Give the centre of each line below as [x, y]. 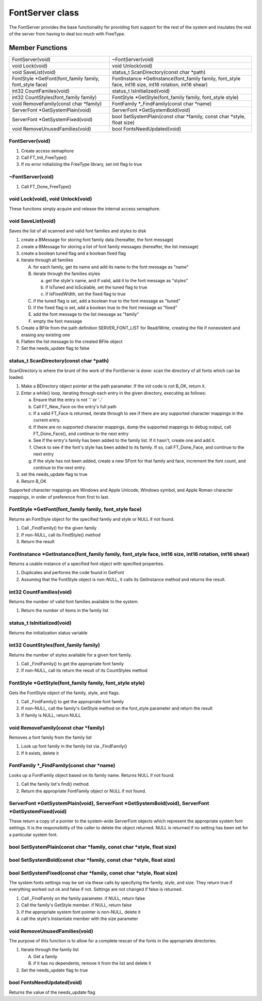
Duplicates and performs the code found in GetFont [73, 573]
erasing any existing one [46, 335]
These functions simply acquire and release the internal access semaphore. [85, 209]
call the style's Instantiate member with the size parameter [80, 919]
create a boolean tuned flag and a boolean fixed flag [74, 253]
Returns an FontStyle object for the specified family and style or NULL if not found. [92, 519]
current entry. [47, 420]
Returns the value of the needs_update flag [52, 992]
